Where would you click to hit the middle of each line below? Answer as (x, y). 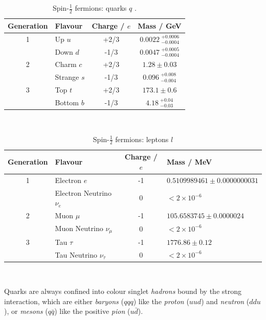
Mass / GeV (160, 25)
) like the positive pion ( (92, 311)
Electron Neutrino (83, 192)
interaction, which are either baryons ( (64, 301)
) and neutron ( (225, 301)
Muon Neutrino (79, 228)
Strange (67, 77)
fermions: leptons (142, 139)
